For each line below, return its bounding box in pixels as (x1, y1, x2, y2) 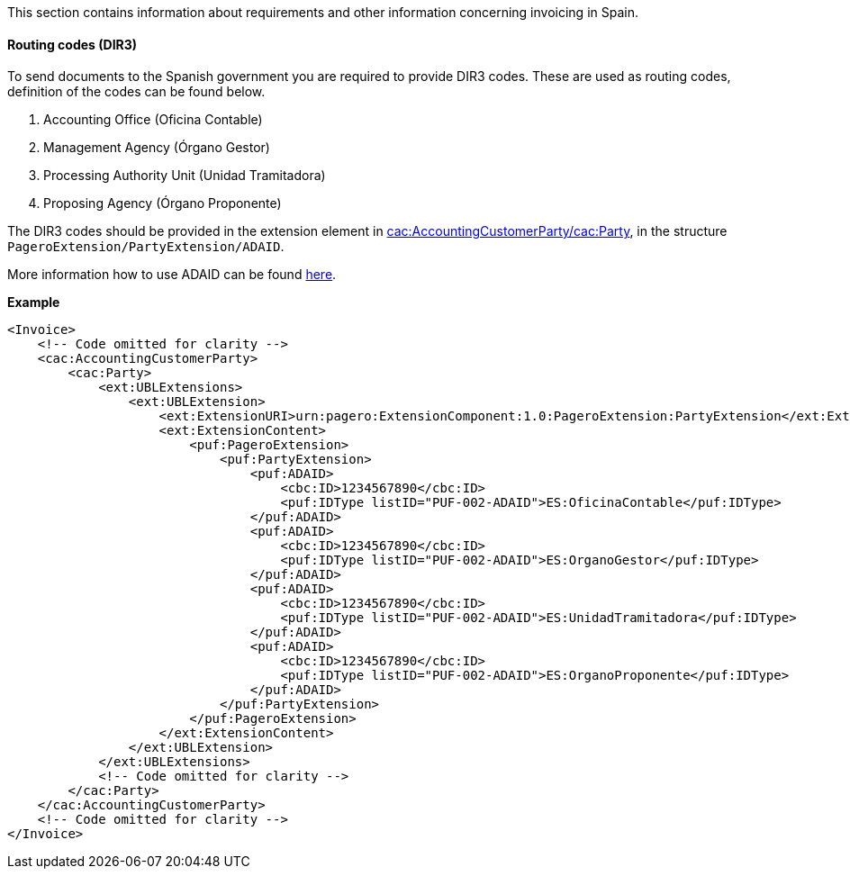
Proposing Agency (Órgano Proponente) (43, 195, 282, 212)
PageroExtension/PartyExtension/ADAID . (7, 239, 285, 255)
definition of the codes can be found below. (7, 84, 266, 100)
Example (7, 294, 60, 311)
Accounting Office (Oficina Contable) (43, 112, 263, 128)
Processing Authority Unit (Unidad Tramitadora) (43, 167, 326, 184)
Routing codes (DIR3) (7, 36, 138, 52)
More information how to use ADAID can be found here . (7, 266, 337, 283)
